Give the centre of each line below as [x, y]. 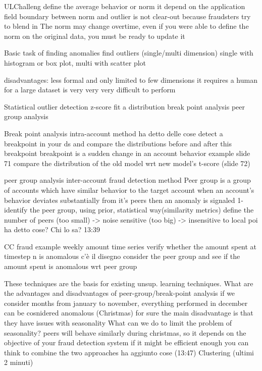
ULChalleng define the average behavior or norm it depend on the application [125, 6]
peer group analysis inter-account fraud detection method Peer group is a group [127, 180]
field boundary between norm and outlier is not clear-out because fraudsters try [127, 16]
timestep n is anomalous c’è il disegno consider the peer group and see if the [122, 256]
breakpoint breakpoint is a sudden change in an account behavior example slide [127, 153]
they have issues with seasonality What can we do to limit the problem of [118, 323]
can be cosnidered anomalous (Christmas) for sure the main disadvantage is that [129, 313]
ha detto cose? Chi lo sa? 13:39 [52, 229]
